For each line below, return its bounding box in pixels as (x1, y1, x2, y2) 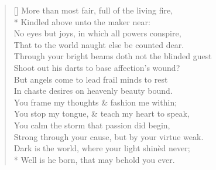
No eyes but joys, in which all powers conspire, (13, 27, 181, 39)
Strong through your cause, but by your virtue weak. (13, 130, 204, 142)
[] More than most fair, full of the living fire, (13, 4, 173, 16)
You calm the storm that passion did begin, (13, 118, 170, 131)
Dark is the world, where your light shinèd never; (13, 142, 190, 154)
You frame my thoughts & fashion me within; (13, 96, 177, 108)
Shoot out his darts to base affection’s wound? (13, 61, 180, 73)
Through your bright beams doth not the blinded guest (13, 50, 212, 62)
